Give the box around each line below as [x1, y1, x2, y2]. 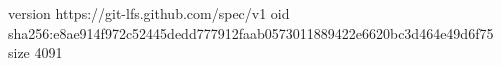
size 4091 [8, 42, 63, 63]
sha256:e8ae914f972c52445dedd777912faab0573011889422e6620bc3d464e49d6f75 [8, 22, 494, 43]
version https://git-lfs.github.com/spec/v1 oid [8, 3, 290, 23]
